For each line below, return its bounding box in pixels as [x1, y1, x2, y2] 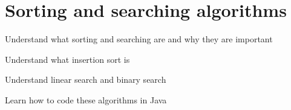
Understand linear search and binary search [5, 73, 166, 86]
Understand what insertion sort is [5, 53, 130, 65]
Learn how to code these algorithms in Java [5, 93, 167, 106]
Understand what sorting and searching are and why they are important [5, 33, 273, 45]
